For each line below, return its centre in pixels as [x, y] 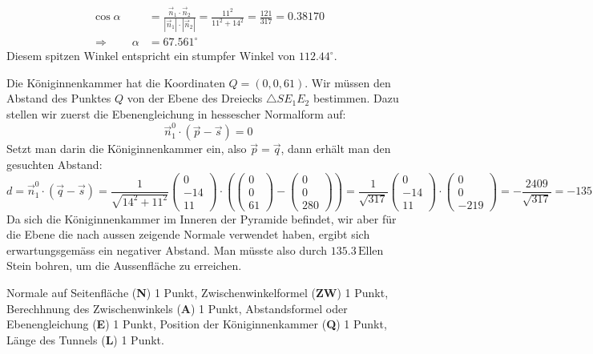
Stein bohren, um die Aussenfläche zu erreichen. [124, 265]
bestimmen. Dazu [356, 98]
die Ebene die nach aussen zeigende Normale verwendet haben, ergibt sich [188, 234]
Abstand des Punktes [59, 98]
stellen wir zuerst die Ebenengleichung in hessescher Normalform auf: [176, 113]
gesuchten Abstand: [54, 164]
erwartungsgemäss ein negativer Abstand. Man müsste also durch [167, 249]
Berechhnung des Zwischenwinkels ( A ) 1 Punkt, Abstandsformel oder [177, 308]
